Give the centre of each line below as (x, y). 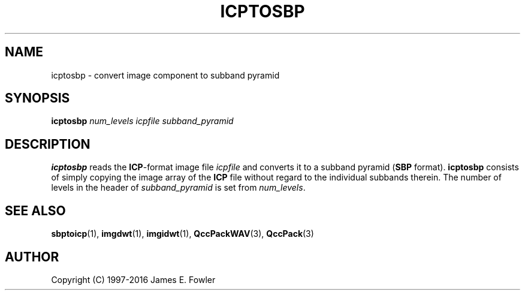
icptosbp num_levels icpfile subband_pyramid (142, 121)
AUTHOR (32, 257)
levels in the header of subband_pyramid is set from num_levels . (178, 188)
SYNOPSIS (37, 98)
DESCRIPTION (48, 144)
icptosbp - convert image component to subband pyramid (165, 75)
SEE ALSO (35, 210)
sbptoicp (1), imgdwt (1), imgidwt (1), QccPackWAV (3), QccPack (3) (182, 234)
